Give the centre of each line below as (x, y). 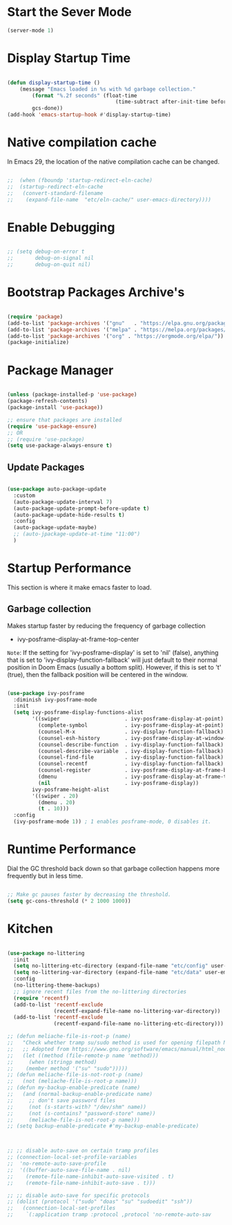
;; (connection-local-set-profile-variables (72, 1157)
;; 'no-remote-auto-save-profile (57, 1164)
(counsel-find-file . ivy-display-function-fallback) (131, 757)
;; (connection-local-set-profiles (61, 1208)
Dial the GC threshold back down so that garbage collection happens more (113, 868)
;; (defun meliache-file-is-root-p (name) (69, 1036)
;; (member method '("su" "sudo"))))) (68, 1068)
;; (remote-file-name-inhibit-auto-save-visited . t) (91, 1176)
